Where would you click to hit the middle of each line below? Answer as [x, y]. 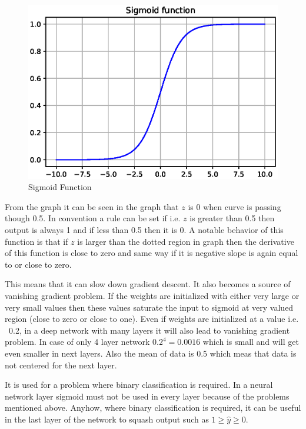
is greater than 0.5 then [232, 218]
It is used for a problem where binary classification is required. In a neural [139, 385]
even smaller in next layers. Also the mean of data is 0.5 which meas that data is [151, 353]
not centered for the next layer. [61, 365]
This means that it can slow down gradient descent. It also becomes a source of [148, 284]
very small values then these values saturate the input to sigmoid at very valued [149, 307]
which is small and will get [251, 342]
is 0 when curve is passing [235, 206]
